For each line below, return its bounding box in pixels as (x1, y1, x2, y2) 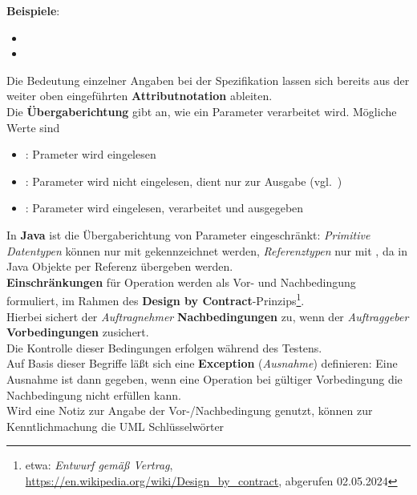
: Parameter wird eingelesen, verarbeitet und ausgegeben (25, 199, 304, 216)
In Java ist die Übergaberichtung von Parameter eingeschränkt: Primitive (6, 226, 370, 243)
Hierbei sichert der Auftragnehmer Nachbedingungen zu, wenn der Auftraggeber (6, 308, 409, 324)
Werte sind (6, 119, 60, 135)
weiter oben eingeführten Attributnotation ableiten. (6, 87, 273, 104)
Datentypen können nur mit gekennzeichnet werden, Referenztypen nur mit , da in (6, 242, 408, 259)
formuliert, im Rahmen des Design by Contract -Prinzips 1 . (6, 290, 305, 308)
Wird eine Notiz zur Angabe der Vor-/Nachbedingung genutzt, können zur (6, 402, 373, 419)
